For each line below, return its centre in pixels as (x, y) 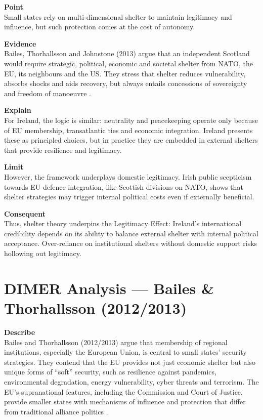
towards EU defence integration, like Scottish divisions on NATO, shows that (124, 186)
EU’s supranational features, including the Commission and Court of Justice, (123, 391)
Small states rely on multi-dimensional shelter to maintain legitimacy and (118, 16)
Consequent (25, 213)
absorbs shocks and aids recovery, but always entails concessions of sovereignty (126, 83)
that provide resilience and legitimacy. (63, 150)
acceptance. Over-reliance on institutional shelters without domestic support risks (131, 243)
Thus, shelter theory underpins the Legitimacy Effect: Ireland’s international (123, 223)
